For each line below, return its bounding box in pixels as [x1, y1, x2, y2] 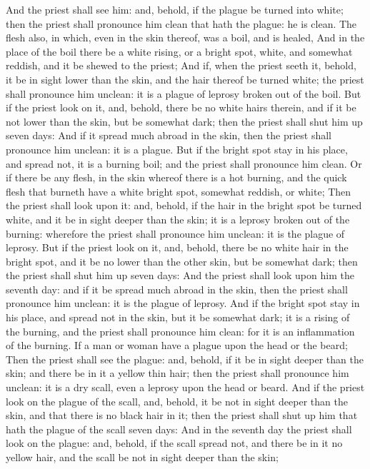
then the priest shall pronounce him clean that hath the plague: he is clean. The [6, 16, 357, 31]
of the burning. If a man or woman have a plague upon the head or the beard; [6, 338, 348, 353]
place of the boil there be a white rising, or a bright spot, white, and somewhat [6, 44, 353, 59]
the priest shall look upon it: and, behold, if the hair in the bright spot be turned [6, 198, 362, 213]
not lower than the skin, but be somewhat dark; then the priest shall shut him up [6, 114, 363, 128]
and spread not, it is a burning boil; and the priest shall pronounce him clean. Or [6, 156, 362, 171]
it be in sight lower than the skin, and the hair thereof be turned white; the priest [6, 71, 364, 86]
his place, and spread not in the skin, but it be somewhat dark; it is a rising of [6, 310, 350, 325]
